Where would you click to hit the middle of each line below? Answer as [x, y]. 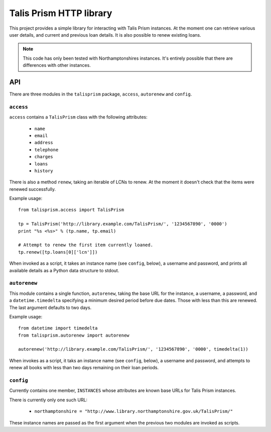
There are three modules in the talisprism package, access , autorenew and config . [101, 94]
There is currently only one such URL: [48, 400]
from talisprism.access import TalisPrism [71, 210]
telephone [46, 150]
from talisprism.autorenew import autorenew [74, 335]
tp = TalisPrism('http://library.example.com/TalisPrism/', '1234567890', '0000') [123, 224]
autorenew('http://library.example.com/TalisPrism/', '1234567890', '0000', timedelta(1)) [133, 349]
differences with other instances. [57, 65]
